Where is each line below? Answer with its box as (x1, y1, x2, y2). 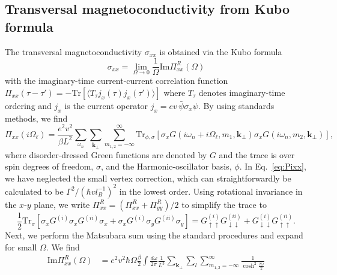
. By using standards (198, 99, 275, 111)
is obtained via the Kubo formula (159, 45, 282, 58)
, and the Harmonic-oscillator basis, (100, 160, 232, 173)
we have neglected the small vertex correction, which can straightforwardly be (5, 171, 291, 184)
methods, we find (5, 111, 68, 124)
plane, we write (34, 198, 90, 210)
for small (5, 240, 37, 253)
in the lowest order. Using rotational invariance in (119, 185, 303, 197)
